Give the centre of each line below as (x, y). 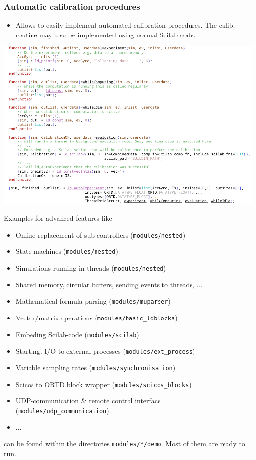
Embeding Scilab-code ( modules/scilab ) (77, 334)
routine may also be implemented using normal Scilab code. (106, 34)
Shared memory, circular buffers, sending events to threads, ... (109, 284)
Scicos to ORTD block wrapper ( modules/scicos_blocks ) (103, 384)
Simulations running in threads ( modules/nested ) (91, 268)
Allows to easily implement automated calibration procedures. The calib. (125, 25)
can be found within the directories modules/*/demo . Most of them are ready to (125, 443)
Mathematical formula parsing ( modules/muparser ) (93, 301)
